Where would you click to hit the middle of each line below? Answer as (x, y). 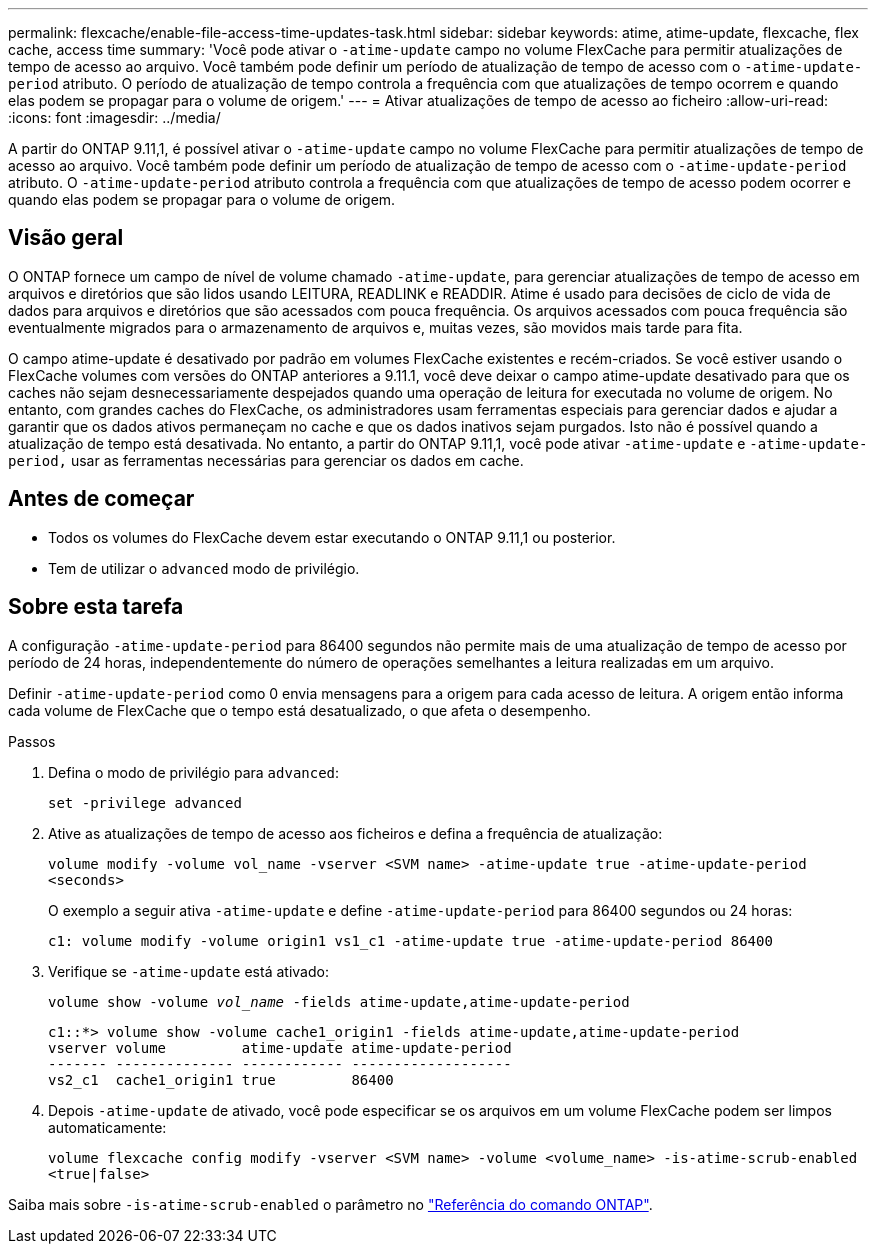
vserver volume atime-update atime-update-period (280, 1047)
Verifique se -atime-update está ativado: (188, 971)
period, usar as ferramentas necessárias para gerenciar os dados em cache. (266, 460)
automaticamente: (107, 1127)
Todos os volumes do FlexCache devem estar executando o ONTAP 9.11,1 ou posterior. (332, 537)
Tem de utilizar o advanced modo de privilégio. (204, 568)
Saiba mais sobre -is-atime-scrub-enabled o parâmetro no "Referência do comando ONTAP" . (330, 1204)
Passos (32, 741)
